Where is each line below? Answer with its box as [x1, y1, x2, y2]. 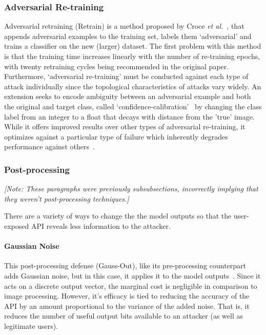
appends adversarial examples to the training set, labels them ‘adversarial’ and [4, 30, 252, 41]
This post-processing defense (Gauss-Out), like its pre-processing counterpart [4, 260, 246, 271]
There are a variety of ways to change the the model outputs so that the [4, 210, 232, 221]
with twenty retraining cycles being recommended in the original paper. [4, 61, 229, 71]
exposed [4, 220, 29, 231]
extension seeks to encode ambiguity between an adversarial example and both [4, 91, 251, 102]
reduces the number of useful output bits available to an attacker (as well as [4, 310, 243, 321]
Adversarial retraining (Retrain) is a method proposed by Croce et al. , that [4, 21, 244, 31]
